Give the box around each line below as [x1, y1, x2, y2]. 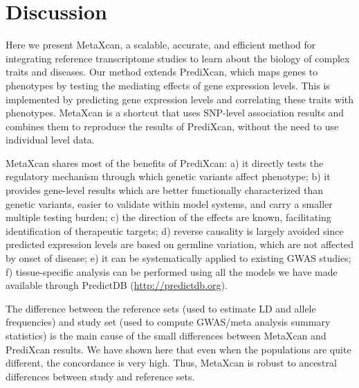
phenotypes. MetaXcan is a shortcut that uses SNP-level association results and [6, 105, 344, 120]
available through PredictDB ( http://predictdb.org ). [6, 278, 228, 292]
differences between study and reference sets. [6, 369, 195, 383]
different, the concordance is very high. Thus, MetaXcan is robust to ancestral [6, 355, 337, 370]
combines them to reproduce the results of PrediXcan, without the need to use [6, 118, 339, 133]
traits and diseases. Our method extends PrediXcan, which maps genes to [6, 64, 318, 79]
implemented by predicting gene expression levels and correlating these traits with [6, 91, 354, 106]
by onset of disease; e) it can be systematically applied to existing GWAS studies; [6, 251, 351, 265]
